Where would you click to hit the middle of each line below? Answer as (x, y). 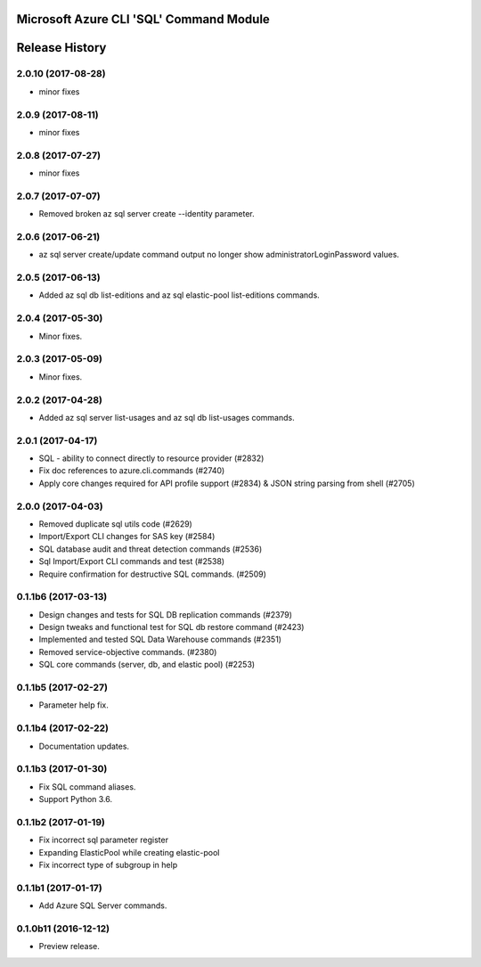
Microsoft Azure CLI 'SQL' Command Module (143, 19)
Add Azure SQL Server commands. (103, 906)
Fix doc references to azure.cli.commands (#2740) (132, 471)
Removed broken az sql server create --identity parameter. (147, 214)
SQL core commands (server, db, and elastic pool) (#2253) (147, 665)
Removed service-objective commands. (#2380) (128, 651)
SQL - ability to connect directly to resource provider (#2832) (151, 458)
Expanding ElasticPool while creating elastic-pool (129, 852)
